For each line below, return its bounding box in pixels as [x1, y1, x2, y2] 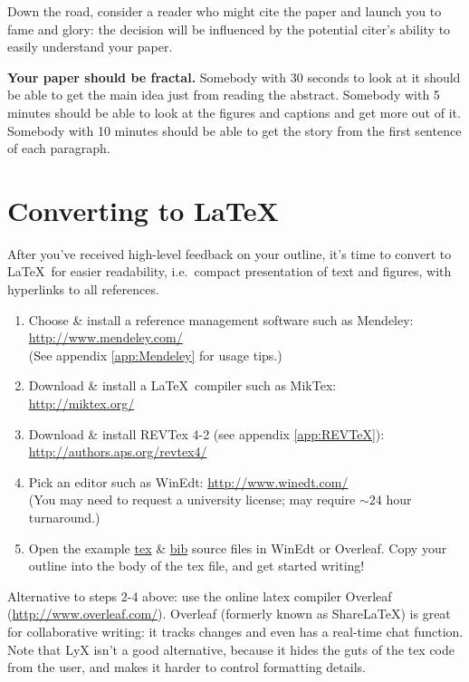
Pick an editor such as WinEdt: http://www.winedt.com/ [28, 472, 349, 491]
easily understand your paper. [7, 37, 173, 56]
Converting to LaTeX [7, 191, 279, 228]
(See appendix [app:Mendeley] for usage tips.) [28, 345, 282, 364]
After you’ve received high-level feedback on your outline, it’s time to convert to [7, 244, 452, 263]
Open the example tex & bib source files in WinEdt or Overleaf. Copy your [28, 538, 447, 557]
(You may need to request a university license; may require [28, 490, 356, 509]
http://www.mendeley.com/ [28, 328, 183, 347]
